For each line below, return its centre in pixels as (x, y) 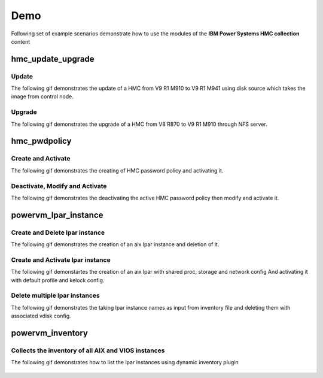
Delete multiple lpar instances (55, 295)
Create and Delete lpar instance (58, 232)
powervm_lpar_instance (57, 215)
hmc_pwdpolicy (41, 141)
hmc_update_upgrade (53, 59)
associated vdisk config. (41, 316)
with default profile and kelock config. (58, 280)
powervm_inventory (49, 333)
